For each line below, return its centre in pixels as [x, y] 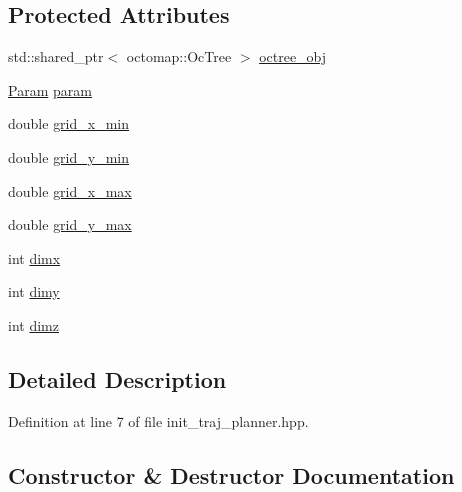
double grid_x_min [69, 123]
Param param [50, 89]
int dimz [33, 324]
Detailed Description [117, 378]
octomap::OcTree [179, 56]
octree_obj [293, 56]
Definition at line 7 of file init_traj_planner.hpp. [158, 420]
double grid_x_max [70, 190]
